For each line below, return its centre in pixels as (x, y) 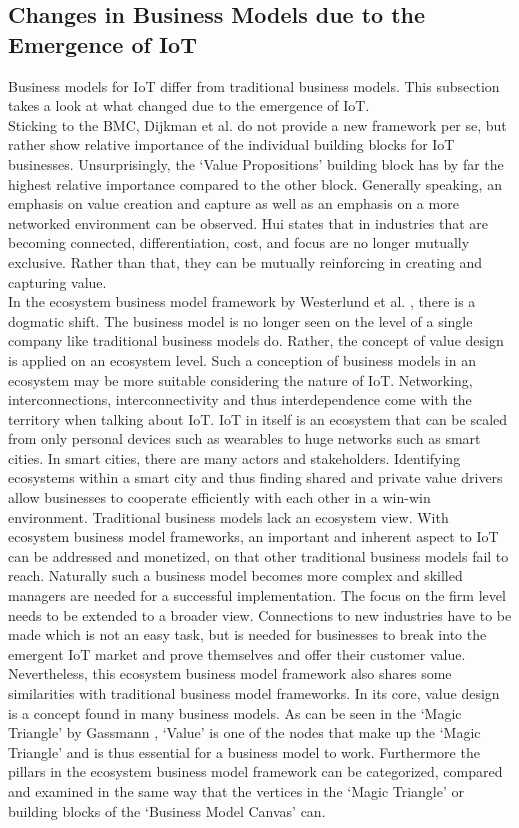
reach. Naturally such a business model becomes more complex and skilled (235, 575)
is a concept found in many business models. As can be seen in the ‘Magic (235, 712)
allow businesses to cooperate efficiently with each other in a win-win (219, 497)
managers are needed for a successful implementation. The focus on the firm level (257, 595)
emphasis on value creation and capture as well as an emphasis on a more (233, 203)
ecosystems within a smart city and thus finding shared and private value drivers (255, 477)
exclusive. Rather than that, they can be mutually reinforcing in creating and (245, 261)
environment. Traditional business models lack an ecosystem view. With (228, 516)
